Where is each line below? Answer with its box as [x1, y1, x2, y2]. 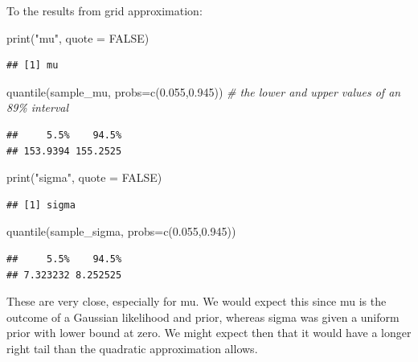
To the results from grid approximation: [6, 2, 203, 19]
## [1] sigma [6, 199, 76, 211]
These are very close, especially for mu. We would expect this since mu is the [6, 293, 387, 310]
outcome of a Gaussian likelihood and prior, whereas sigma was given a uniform [6, 308, 400, 325]
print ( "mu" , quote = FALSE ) [6, 29, 150, 46]
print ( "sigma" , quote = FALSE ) [6, 169, 162, 186]
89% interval [6, 99, 69, 116]
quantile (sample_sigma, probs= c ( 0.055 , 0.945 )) [6, 223, 236, 240]
